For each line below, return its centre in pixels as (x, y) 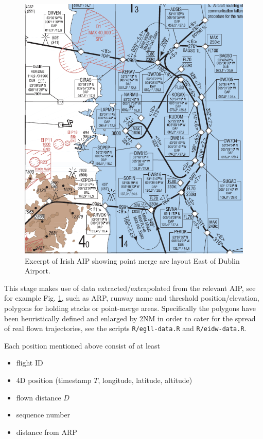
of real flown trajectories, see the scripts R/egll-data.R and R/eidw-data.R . (125, 328)
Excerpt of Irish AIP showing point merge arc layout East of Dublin (132, 260)
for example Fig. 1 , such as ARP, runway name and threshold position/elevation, (132, 298)
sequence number (43, 415)
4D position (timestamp (54, 380)
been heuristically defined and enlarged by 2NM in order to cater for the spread (130, 318)
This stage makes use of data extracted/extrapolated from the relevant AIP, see (130, 288)
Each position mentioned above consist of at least (82, 345)
